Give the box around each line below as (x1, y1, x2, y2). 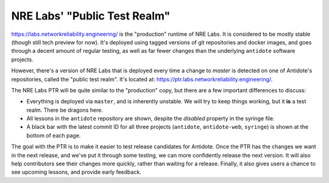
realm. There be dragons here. (26, 106, 104, 114)
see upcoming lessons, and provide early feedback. (11, 168, 141, 176)
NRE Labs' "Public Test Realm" (11, 9, 171, 22)
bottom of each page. (26, 131, 81, 139)
